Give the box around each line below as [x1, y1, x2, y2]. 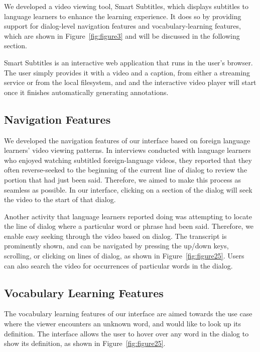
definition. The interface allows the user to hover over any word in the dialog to [4, 328, 249, 338]
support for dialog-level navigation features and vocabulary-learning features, [4, 21, 241, 31]
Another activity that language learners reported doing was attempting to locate [4, 211, 252, 221]
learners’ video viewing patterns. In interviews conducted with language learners [4, 145, 251, 155]
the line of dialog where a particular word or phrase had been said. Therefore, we [4, 221, 254, 231]
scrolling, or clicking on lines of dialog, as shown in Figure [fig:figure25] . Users [4, 250, 244, 261]
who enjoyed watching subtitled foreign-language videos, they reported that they [4, 154, 252, 165]
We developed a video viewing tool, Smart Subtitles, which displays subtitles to [4, 1, 248, 11]
